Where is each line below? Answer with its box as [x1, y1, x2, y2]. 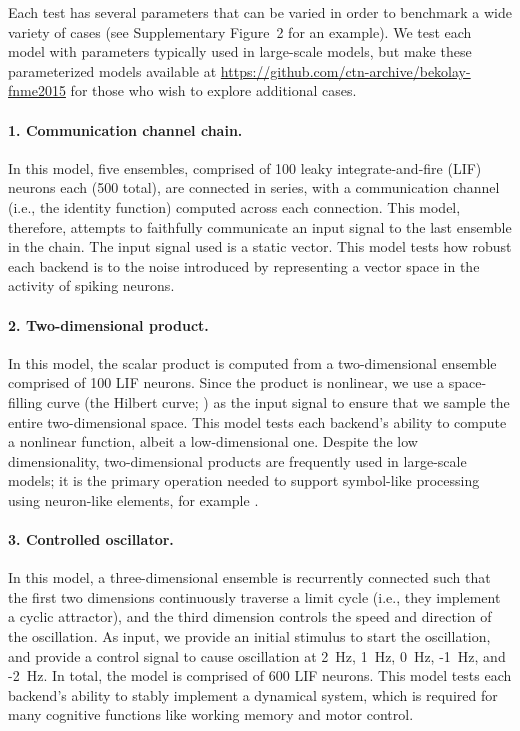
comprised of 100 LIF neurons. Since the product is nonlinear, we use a [8, 372, 445, 393]
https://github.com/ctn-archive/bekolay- [220, 60, 471, 81]
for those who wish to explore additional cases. [70, 80, 357, 101]
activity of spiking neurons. [8, 275, 175, 296]
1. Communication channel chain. [8, 119, 243, 140]
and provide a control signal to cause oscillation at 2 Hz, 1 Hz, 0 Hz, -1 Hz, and [8, 645, 506, 666]
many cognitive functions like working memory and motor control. [8, 704, 414, 725]
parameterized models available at [8, 60, 217, 81]
